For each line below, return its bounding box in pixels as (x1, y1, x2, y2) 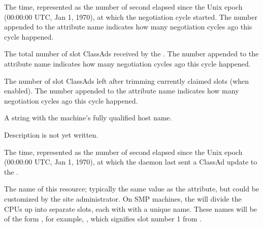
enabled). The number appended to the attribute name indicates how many (4, 85, 239, 96)
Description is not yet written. (4, 129, 98, 140)
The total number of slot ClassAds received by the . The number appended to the (4, 48, 259, 59)
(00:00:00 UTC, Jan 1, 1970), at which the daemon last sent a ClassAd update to (4, 156, 257, 167)
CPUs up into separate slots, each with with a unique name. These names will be (4, 203, 257, 214)
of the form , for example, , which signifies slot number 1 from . (4, 213, 202, 224)
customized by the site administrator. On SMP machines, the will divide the (4, 193, 242, 204)
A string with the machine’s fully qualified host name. (4, 112, 172, 123)
